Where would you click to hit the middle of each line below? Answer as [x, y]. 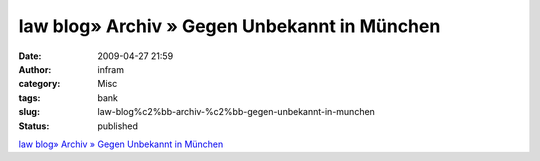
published [118, 126]
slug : [29, 112]
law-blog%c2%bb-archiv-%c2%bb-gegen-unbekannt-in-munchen [236, 112]
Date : [30, 56]
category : [39, 84]
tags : [29, 97]
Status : [34, 126]
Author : [35, 69]
